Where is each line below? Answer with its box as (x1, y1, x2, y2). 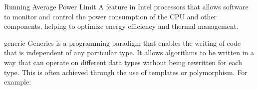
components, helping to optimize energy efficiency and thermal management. (4, 21, 239, 31)
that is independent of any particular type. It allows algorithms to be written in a (4, 47, 254, 58)
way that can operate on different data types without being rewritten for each (4, 57, 243, 67)
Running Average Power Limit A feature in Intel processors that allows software (4, 1, 249, 11)
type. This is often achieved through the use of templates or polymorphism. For (4, 67, 248, 77)
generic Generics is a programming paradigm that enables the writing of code (4, 37, 241, 48)
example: (4, 77, 31, 87)
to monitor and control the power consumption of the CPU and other (4, 11, 217, 21)
